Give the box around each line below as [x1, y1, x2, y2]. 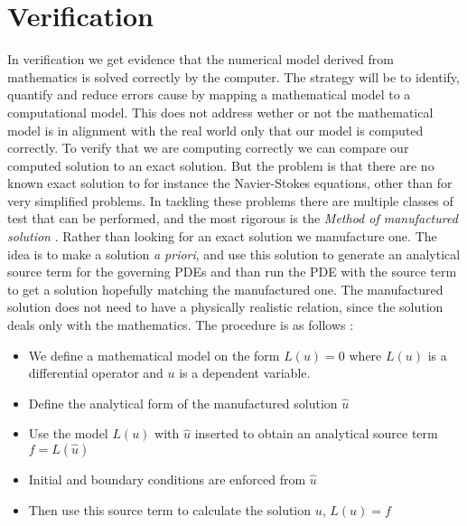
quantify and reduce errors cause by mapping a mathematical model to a [7, 85, 411, 104]
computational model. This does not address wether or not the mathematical [7, 102, 434, 121]
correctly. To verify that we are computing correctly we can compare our [7, 138, 409, 157]
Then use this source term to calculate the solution [28, 500, 312, 519]
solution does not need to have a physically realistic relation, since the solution [7, 297, 444, 316]
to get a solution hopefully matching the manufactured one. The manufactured [7, 279, 444, 298]
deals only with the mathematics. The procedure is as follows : [7, 315, 354, 334]
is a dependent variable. [179, 363, 311, 382]
